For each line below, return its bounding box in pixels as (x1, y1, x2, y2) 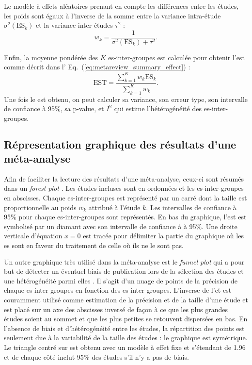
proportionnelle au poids (4, 202, 77, 212)
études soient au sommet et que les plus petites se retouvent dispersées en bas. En (4, 314, 248, 324)
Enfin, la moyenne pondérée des (4, 52, 98, 62)
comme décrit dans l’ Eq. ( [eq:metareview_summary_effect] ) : (4, 62, 190, 72)
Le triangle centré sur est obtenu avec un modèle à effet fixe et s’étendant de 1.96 (4, 342, 246, 352)
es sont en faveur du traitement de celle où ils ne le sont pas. (4, 240, 184, 250)
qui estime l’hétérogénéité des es (114, 103, 210, 114)
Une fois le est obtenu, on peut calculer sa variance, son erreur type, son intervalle (4, 94, 248, 104)
